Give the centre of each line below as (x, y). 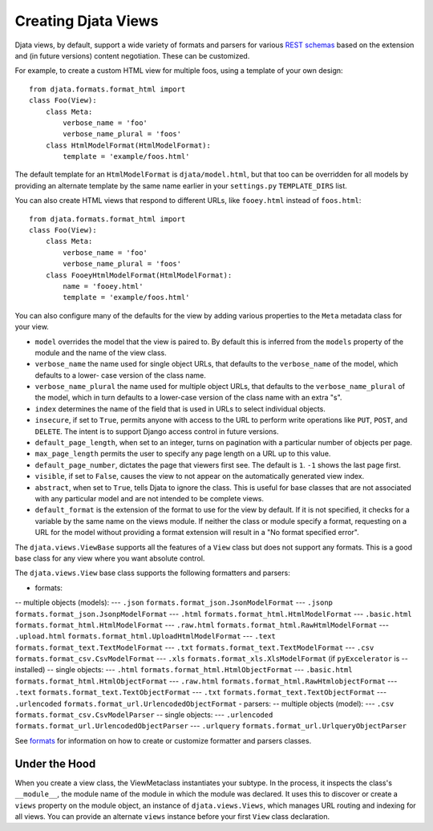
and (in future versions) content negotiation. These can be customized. (132, 55)
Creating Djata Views (87, 21)
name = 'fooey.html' (103, 286)
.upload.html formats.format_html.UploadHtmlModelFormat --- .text (146, 636)
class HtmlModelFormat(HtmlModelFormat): (128, 145)
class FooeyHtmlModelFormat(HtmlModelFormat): (139, 275)
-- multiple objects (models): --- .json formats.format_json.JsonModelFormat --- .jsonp (174, 602)
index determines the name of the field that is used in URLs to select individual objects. (180, 408)
